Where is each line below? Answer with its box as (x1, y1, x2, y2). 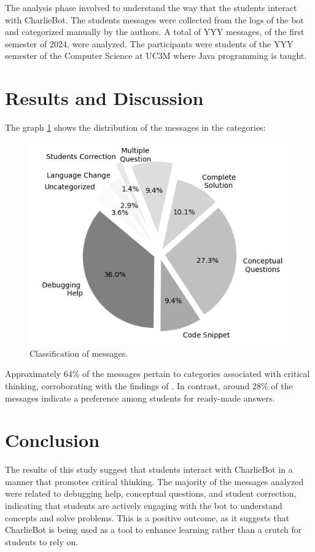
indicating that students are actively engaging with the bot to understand (5, 499, 282, 512)
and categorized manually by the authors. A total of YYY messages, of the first (5, 25, 305, 38)
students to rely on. (5, 535, 79, 548)
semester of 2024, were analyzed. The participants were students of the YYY (5, 37, 294, 50)
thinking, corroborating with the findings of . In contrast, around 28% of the (5, 379, 293, 392)
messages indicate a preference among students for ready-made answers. (5, 391, 275, 404)
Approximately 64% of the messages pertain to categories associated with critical (5, 367, 310, 380)
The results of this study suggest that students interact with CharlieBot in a (5, 463, 293, 476)
